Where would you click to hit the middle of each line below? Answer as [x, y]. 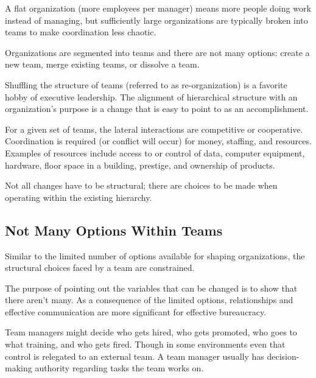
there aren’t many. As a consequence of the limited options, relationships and [149, 300]
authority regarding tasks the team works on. [119, 368]
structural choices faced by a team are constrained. [100, 268]
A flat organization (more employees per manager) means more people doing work [158, 8]
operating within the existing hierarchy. [79, 197]
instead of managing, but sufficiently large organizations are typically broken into [156, 20]
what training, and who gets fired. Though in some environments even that [145, 344]
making [19, 368]
